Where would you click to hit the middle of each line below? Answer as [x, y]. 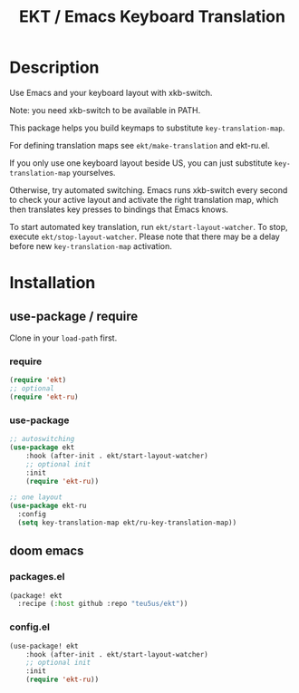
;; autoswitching [42, 439]
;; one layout [36, 497]
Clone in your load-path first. [63, 338]
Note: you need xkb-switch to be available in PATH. [105, 110]
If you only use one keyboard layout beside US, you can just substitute [141, 163]
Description [54, 67]
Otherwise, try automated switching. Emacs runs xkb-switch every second [149, 190]
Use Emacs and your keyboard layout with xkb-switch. [111, 92]
